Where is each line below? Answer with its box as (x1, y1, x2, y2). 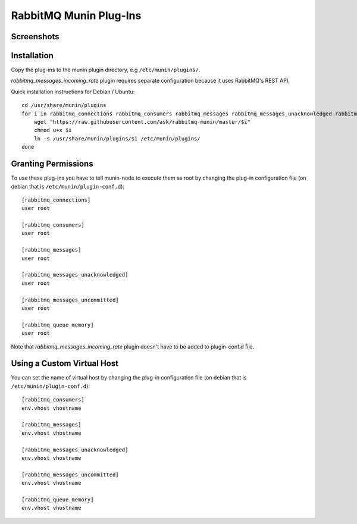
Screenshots (11, 32, 59, 42)
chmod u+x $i (33, 127, 72, 134)
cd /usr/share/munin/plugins (21, 102, 107, 109)
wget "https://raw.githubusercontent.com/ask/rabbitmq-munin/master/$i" (33, 119, 251, 125)
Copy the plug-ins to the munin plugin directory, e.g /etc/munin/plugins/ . (11, 66, 201, 74)
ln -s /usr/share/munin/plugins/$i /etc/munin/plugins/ (33, 135, 201, 142)
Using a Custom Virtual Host (11, 359, 119, 369)
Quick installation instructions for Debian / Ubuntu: (11, 88, 135, 95)
